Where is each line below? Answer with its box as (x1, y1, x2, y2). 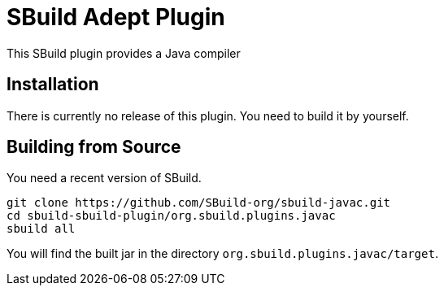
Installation (7, 74, 99, 95)
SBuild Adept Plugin (7, 3, 225, 31)
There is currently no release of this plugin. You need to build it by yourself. (7, 108, 409, 123)
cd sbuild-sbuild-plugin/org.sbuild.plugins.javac (7, 209, 336, 223)
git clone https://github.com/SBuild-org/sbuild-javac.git (7, 196, 391, 210)
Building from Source (7, 137, 181, 158)
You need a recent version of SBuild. (7, 171, 202, 185)
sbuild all (7, 222, 76, 236)
